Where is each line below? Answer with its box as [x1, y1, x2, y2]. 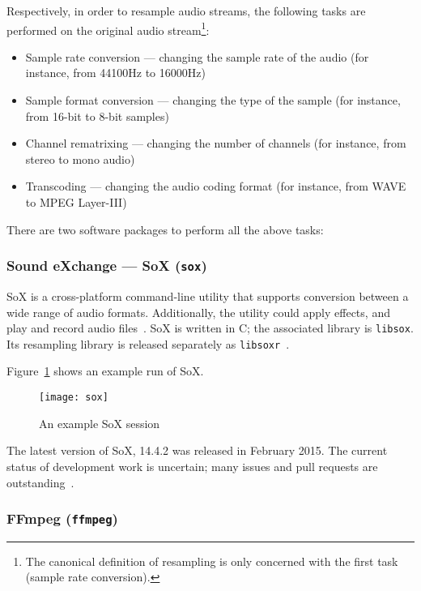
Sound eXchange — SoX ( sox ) [6, 255, 207, 276]
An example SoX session [39, 414, 160, 431]
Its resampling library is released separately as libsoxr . [6, 335, 290, 352]
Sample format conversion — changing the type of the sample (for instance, [25, 92, 401, 109]
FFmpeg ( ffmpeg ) [6, 508, 118, 529]
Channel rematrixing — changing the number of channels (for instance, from [25, 135, 406, 152]
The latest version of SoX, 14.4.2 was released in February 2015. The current [6, 442, 388, 459]
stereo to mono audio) [25, 150, 135, 167]
